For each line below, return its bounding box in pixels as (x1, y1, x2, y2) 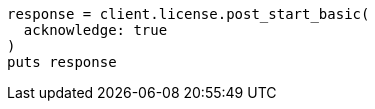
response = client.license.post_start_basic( (7, 6, 370, 22)
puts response (7, 54, 117, 70)
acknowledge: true (23, 22, 168, 38)
